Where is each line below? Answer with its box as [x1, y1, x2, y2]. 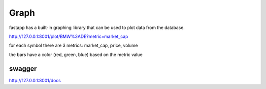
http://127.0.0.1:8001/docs [9, 77, 61, 83]
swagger [9, 64, 37, 73]
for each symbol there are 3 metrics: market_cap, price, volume [9, 42, 138, 49]
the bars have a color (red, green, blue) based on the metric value [9, 52, 143, 58]
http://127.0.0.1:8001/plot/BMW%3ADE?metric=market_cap [9, 33, 128, 39]
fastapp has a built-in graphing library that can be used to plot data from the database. [9, 25, 185, 30]
